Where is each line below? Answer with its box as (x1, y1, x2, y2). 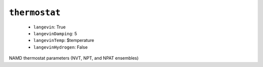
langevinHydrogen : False (33, 44, 88, 50)
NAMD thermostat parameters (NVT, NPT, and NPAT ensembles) (9, 55, 139, 61)
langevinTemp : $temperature (33, 38, 94, 43)
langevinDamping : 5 (33, 30, 77, 36)
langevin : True (33, 24, 66, 30)
